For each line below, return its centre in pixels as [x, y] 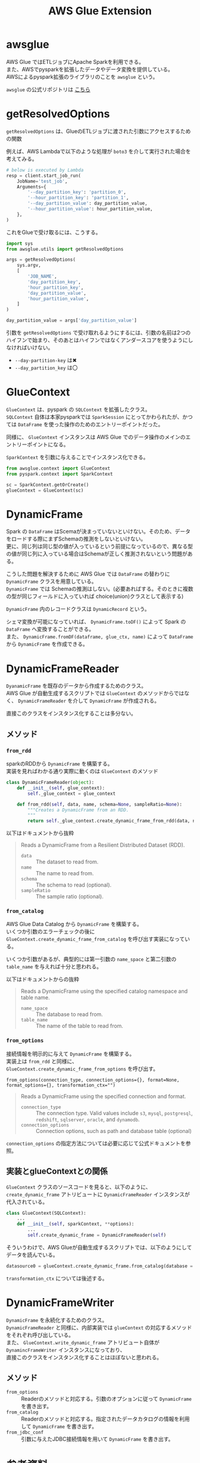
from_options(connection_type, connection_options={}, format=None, [93, 1080]
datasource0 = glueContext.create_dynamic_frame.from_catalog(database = [100, 1266]
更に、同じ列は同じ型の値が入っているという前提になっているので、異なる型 [100, 547]
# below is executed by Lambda [45, 170]
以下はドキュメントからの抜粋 [43, 979]
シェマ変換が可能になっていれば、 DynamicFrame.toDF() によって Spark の [96, 622]
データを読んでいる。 [32, 1255]
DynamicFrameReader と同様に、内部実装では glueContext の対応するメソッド [99, 1327]
